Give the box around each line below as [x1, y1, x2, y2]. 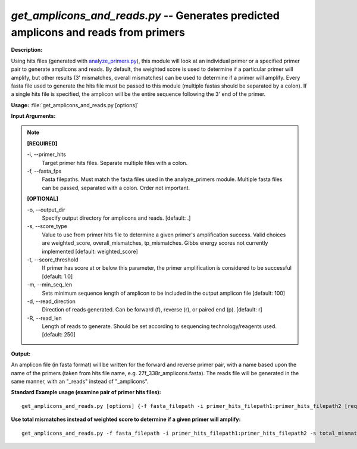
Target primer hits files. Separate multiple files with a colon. [42, 159, 188, 166]
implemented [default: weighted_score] [42, 248, 138, 255]
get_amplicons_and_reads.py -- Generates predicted [11, 9, 280, 22]
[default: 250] [42, 331, 76, 338]
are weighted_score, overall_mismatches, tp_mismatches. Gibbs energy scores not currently [42, 239, 268, 247]
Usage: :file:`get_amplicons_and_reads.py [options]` [11, 101, 139, 108]
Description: [11, 46, 43, 54]
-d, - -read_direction [27, 298, 76, 305]
